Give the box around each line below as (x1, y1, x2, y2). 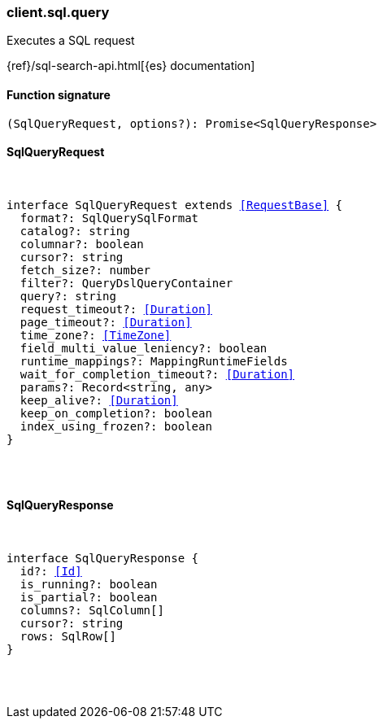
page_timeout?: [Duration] (20, 315, 192, 329)
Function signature (7, 87, 111, 102)
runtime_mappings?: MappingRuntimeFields (20, 354, 288, 368)
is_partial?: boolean (20, 591, 158, 605)
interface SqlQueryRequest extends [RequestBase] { (7, 198, 343, 212)
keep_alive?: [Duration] (20, 393, 178, 407)
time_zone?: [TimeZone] (20, 328, 172, 342)
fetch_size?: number (20, 263, 151, 277)
